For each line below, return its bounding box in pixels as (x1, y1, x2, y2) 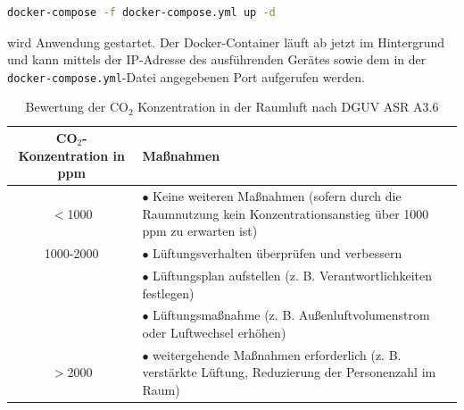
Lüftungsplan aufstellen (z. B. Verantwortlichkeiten (153, 265, 432, 284)
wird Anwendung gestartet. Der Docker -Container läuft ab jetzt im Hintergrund (7, 32, 445, 51)
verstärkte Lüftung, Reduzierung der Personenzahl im (142, 363, 436, 381)
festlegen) (142, 283, 195, 302)
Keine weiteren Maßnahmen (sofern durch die (153, 187, 402, 205)
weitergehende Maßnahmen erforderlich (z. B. (153, 345, 402, 364)
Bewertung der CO (25, 97, 128, 116)
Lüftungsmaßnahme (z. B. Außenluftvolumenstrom (153, 305, 430, 324)
